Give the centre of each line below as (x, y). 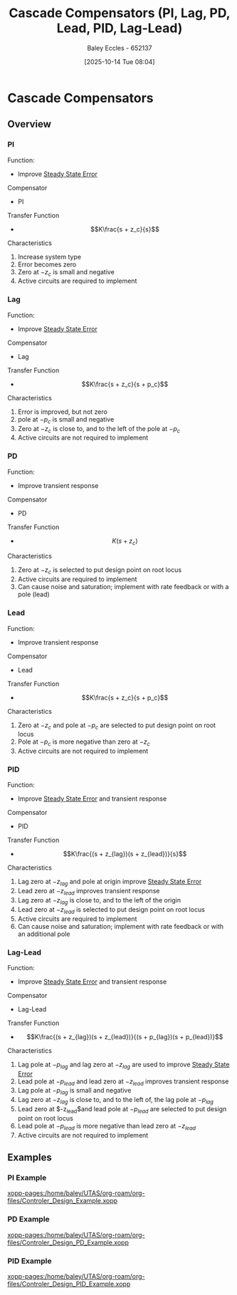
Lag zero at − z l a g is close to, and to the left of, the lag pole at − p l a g (115, 1101)
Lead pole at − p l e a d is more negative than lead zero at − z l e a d (107, 1127)
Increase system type (49, 256)
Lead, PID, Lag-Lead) (120, 28)
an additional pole (44, 934)
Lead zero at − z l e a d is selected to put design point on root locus (111, 910)
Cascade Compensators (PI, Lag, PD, (120, 13)
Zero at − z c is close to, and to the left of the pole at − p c (99, 429)
